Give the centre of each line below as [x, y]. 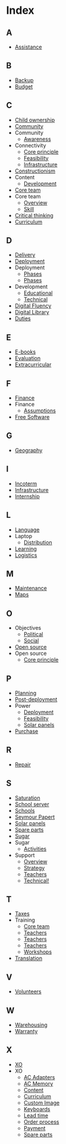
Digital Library [32, 312]
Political [33, 634]
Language [27, 529]
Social [31, 641]
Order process [41, 1122]
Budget [24, 86]
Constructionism [35, 171]
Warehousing [31, 1025]
